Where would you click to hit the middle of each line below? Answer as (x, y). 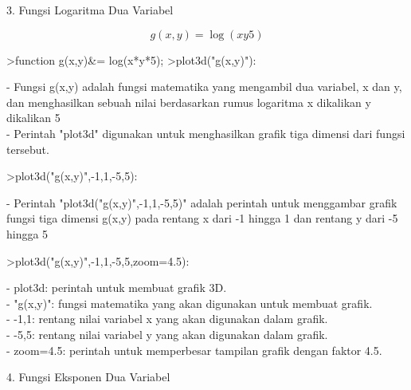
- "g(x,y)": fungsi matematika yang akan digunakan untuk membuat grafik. (190, 303)
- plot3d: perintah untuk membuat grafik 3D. (117, 288)
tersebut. (28, 149)
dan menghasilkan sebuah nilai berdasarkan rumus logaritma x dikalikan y (189, 102)
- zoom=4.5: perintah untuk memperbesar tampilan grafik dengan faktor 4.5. (194, 350)
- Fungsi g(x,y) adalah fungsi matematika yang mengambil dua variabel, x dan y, (204, 87)
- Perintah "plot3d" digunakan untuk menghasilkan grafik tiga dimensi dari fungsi (206, 133)
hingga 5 (27, 233)
